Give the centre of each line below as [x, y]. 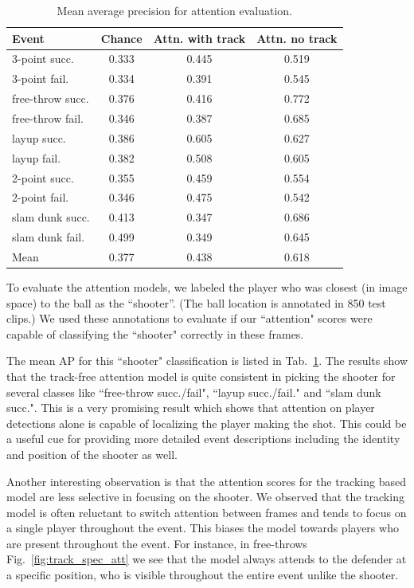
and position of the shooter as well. [92, 454]
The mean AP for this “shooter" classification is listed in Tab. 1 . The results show [207, 361]
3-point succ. [43, 59]
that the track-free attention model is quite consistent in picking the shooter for [201, 376]
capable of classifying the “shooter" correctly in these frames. [155, 333]
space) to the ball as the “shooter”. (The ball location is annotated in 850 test [196, 302]
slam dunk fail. [49, 237]
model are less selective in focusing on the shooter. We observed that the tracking [205, 497]
